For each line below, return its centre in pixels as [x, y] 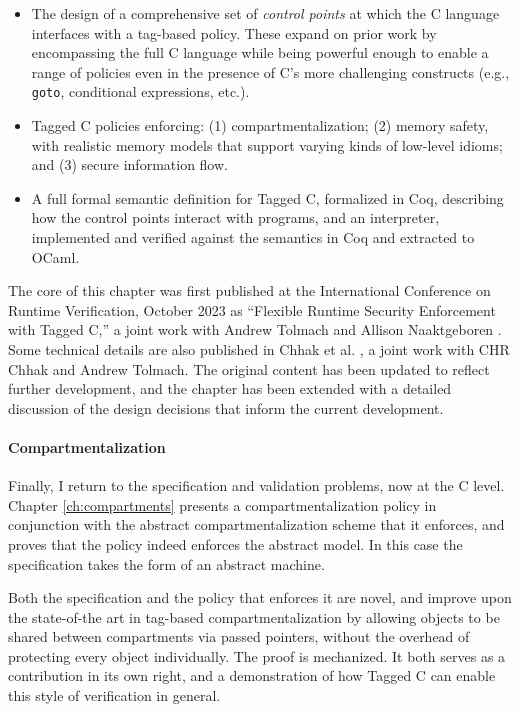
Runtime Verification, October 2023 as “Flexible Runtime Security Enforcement [252, 309]
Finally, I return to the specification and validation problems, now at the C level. [256, 485]
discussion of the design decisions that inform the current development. [226, 407]
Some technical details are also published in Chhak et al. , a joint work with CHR [259, 348]
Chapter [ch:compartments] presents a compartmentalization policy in [222, 504]
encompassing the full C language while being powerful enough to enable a [260, 52]
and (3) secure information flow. [129, 164]
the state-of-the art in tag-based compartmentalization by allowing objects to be [254, 616]
